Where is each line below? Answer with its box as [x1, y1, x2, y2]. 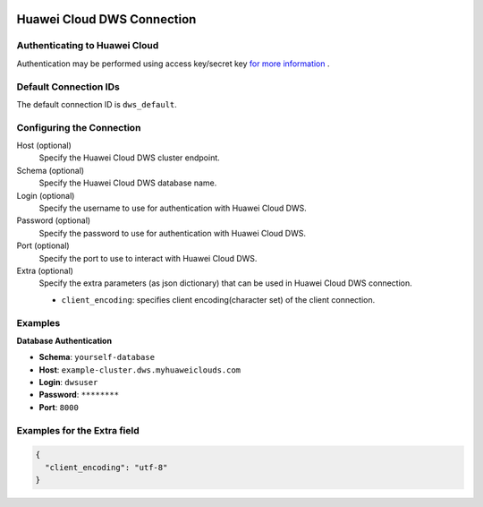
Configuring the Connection [16, 121, 141, 133]
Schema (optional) [16, 165, 85, 176]
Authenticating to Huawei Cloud [16, 39, 159, 52]
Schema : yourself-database [38, 352, 156, 363]
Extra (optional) [16, 265, 73, 276]
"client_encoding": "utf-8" [45, 462, 168, 472]
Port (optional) [16, 240, 71, 251]
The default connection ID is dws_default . [16, 99, 178, 109]
